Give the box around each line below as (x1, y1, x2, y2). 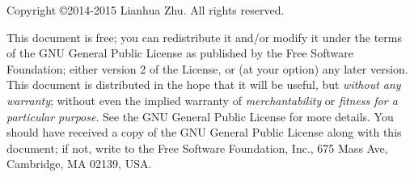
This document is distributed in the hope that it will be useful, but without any (6, 76, 401, 93)
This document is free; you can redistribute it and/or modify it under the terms (6, 28, 403, 45)
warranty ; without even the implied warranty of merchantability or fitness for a (6, 91, 398, 108)
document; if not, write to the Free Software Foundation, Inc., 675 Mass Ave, (6, 139, 388, 156)
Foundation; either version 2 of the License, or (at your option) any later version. (6, 60, 408, 77)
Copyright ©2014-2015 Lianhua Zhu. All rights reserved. (6, 2, 285, 18)
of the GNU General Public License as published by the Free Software (6, 44, 353, 61)
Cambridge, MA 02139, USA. (6, 155, 152, 172)
